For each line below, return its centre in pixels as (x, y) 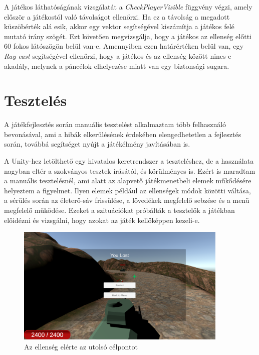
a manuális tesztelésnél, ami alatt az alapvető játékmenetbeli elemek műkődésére (128, 181)
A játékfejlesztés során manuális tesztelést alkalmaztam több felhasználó (115, 124)
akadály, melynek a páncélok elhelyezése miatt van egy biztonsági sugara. (117, 66)
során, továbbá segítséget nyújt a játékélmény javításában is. (97, 144)
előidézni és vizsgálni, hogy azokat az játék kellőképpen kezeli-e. (102, 220)
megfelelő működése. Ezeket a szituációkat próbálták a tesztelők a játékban (119, 210)
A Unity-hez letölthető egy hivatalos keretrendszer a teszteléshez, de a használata (129, 161)
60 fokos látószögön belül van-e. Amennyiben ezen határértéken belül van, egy (124, 46)
